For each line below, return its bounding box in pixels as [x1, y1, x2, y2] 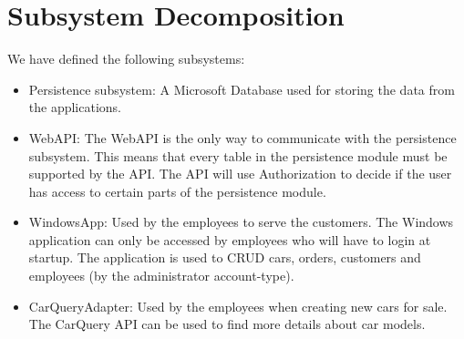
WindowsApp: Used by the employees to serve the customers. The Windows [28, 212, 454, 231]
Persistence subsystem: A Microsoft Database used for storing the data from [28, 79, 455, 98]
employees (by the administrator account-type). [28, 266, 294, 285]
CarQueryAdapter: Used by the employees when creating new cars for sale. [28, 296, 448, 315]
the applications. [28, 98, 122, 117]
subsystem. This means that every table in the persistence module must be [28, 146, 448, 165]
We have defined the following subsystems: [7, 49, 245, 68]
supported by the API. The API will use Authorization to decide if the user [28, 164, 452, 183]
